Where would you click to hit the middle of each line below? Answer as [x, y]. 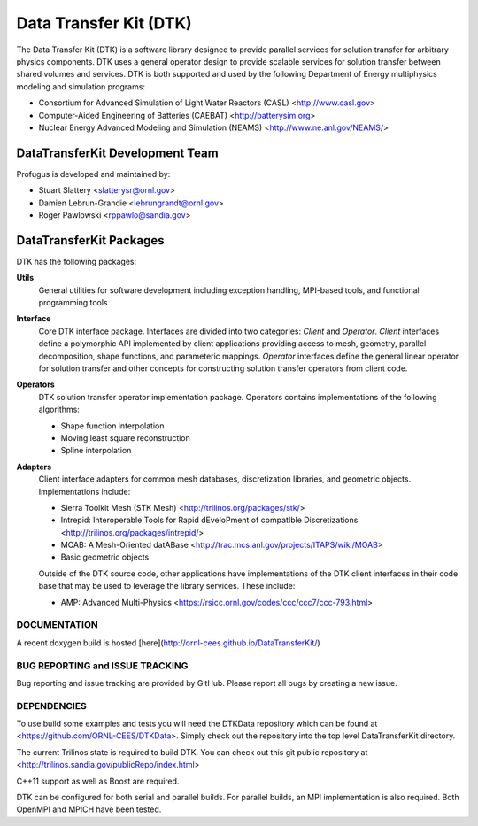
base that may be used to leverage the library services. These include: [167, 586]
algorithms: [59, 409]
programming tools [73, 303]
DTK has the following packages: [77, 261]
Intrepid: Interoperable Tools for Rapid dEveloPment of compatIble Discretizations [209, 520]
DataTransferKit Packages [90, 240]
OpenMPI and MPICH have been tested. [89, 809]
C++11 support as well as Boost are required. [98, 781]
